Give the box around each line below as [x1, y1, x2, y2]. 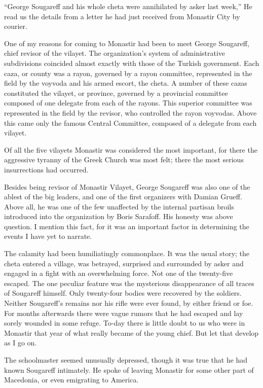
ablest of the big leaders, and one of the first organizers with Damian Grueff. [4, 191, 242, 202]
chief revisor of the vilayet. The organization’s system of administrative [4, 48, 226, 58]
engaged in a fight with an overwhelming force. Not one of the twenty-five [4, 268, 233, 278]
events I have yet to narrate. [4, 231, 92, 241]
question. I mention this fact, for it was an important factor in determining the [4, 221, 249, 231]
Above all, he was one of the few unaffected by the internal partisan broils [4, 201, 234, 211]
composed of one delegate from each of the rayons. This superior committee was [4, 97, 252, 108]
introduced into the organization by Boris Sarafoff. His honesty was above [4, 211, 233, 222]
